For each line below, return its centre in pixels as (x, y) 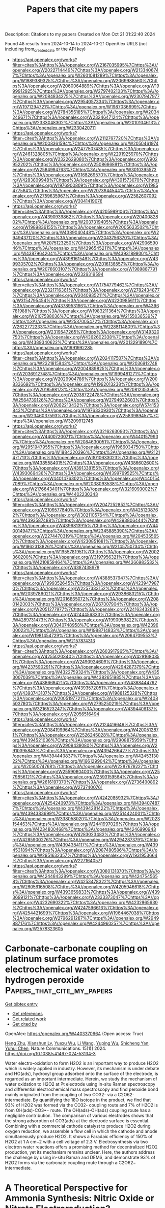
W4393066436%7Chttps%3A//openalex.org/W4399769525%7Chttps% (86, 473)
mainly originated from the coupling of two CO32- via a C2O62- (70, 1094)
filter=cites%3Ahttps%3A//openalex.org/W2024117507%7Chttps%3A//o (86, 358)
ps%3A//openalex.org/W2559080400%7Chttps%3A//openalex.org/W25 (86, 772)
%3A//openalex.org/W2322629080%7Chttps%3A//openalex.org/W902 (85, 159)
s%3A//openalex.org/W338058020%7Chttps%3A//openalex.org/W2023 (86, 818)
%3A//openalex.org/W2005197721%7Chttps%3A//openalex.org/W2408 (85, 698)
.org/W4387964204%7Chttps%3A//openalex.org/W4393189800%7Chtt (86, 253)
